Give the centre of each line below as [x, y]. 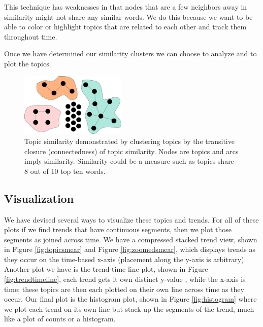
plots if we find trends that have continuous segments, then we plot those [118, 229]
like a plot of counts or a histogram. [60, 319]
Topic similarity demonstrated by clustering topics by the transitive [129, 141]
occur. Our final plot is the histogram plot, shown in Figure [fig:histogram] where [130, 299]
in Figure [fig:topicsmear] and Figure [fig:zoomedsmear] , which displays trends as [130, 249]
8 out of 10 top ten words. [65, 171]
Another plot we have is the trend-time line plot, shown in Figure [106, 269]
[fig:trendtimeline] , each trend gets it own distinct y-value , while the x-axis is [125, 279]
